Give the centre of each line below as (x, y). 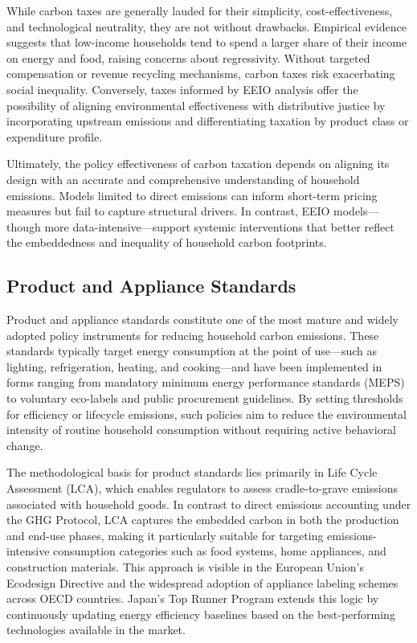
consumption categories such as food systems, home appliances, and (220, 551)
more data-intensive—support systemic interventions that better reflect (219, 226)
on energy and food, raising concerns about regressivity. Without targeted (188, 57)
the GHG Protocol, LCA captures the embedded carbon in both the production (203, 520)
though (24, 226)
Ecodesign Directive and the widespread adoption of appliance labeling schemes (202, 582)
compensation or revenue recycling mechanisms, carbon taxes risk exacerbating (201, 74)
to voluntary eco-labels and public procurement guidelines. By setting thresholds (205, 398)
